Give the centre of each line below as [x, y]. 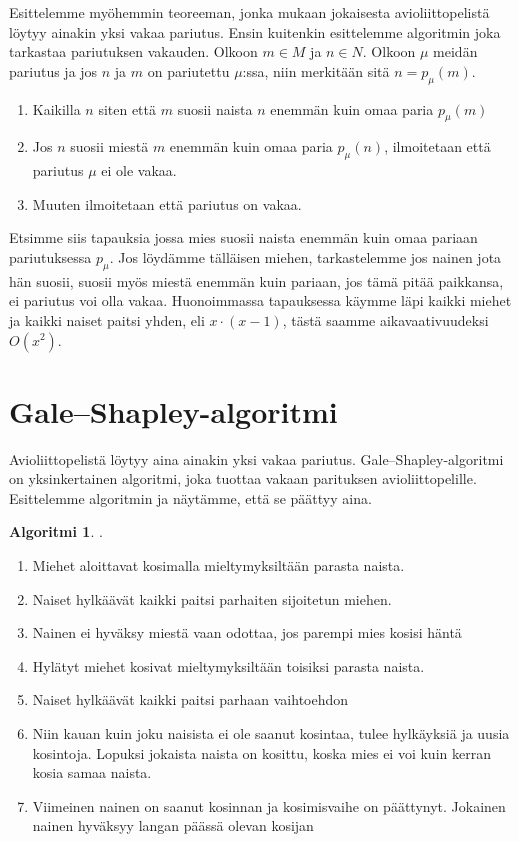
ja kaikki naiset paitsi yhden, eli [107, 319]
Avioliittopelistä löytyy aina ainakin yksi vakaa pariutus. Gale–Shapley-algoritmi [256, 458]
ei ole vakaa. [139, 170]
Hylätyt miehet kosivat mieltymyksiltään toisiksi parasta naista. [228, 665]
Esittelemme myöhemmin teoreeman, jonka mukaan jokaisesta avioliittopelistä [249, 12]
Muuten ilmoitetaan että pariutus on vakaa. [167, 203]
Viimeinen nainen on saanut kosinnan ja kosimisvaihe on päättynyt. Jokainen [269, 805]
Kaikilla [56, 108]
